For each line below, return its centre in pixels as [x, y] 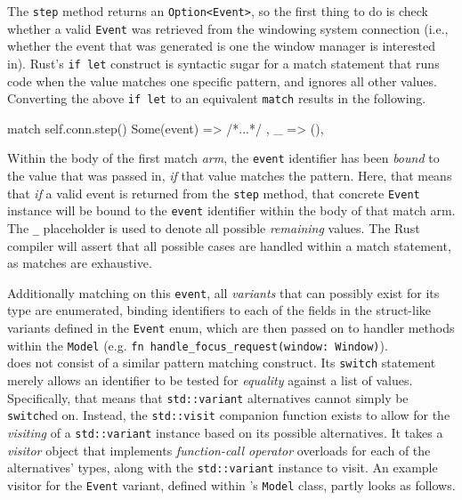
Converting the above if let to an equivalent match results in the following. [217, 98]
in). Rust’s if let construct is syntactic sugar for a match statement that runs [223, 63]
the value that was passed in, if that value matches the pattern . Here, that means [230, 176]
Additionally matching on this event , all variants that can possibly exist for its [223, 292]
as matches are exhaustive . [80, 263]
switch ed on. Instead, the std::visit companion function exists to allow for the [229, 415]
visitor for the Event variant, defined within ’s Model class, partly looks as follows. [231, 484]
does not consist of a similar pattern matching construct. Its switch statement [222, 363]
